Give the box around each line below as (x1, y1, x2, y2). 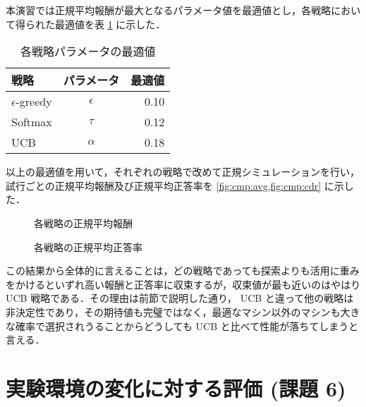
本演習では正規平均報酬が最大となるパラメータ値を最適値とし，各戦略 (6, 3, 331, 17)
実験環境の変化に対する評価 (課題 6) (6, 373, 346, 402)
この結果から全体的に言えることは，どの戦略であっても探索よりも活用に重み (6, 263, 360, 278)
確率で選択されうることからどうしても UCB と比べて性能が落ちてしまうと (15, 318, 359, 333)
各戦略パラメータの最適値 (20, 43, 156, 60)
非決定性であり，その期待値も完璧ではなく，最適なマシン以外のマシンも (6, 304, 341, 319)
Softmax (11, 114, 52, 130)
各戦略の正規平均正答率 (34, 239, 142, 254)
